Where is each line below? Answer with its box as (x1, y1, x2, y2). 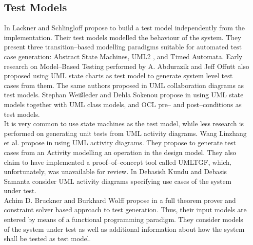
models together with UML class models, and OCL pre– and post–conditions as (4, 99, 242, 109)
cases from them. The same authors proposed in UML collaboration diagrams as (4, 80, 244, 90)
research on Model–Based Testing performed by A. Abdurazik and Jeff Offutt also (4, 61, 249, 71)
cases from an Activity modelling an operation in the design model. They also (4, 147, 236, 157)
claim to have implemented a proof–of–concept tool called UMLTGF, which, (4, 156, 232, 167)
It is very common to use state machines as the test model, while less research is (4, 118, 244, 129)
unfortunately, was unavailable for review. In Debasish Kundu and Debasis (4, 166, 227, 177)
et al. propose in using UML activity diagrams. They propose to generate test (4, 137, 236, 148)
